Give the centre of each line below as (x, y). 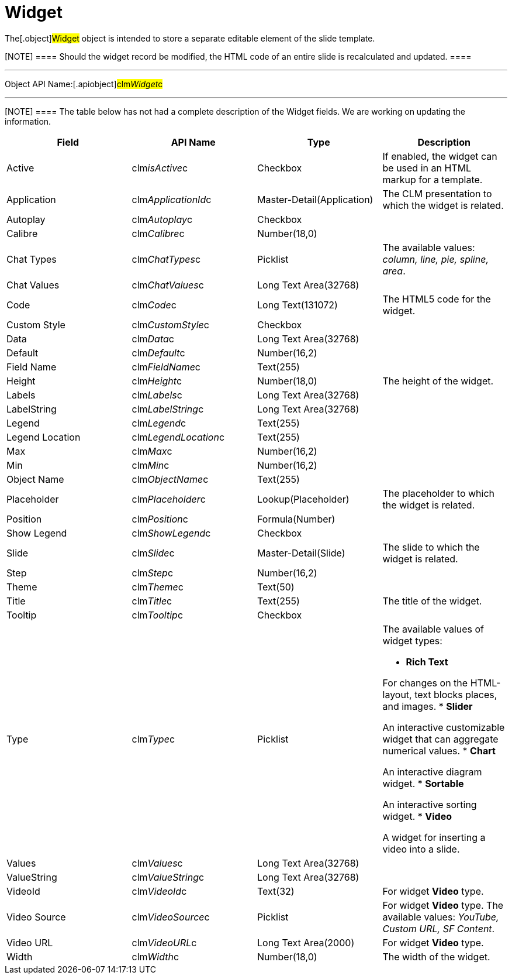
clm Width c (155, 956)
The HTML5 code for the (437, 299)
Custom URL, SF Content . (439, 928)
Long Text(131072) (297, 305)
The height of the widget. (438, 381)
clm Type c (153, 739)
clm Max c (152, 451)
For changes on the (425, 683)
